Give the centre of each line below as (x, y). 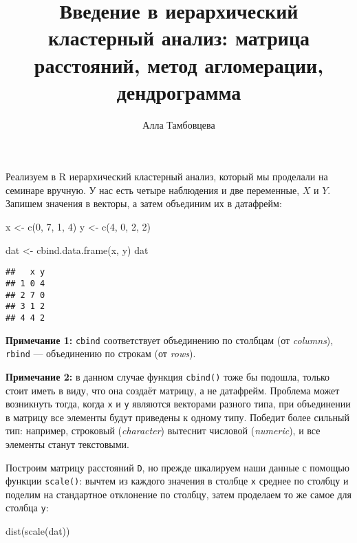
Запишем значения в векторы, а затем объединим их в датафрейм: (144, 203)
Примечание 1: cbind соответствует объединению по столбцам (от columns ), (170, 340)
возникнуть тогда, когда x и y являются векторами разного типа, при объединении (178, 404)
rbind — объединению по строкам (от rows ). (101, 353)
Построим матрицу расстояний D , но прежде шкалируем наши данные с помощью (178, 467)
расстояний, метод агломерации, (179, 64)
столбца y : (27, 508)
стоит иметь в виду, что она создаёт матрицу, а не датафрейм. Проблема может (173, 390)
